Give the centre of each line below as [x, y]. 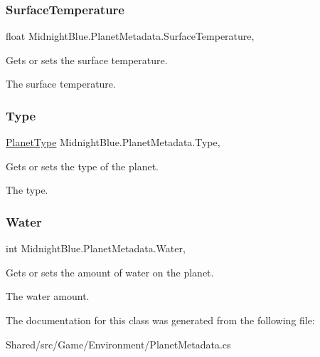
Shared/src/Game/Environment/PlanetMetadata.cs [118, 344]
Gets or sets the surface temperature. [87, 59]
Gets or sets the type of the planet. [82, 166]
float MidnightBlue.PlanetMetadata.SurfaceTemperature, [130, 36]
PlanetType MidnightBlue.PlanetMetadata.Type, [113, 142]
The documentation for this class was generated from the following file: [160, 320]
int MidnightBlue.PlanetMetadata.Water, [96, 248]
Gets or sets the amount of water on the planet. [110, 272]
